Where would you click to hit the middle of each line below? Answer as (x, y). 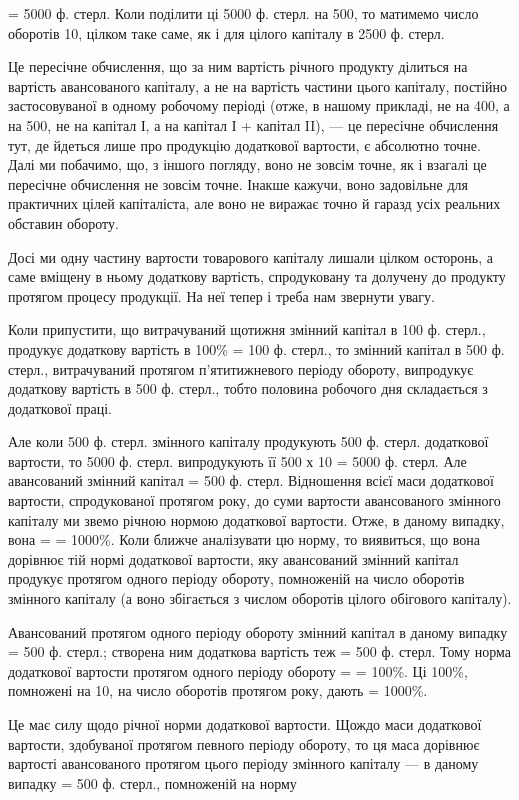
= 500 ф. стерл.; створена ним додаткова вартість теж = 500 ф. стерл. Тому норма (260, 651)
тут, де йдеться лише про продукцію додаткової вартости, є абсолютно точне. (244, 144)
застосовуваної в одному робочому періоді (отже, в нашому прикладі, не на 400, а (259, 105)
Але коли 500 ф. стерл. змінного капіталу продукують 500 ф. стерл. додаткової (248, 441)
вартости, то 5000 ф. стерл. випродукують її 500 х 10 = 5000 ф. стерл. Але (237, 460)
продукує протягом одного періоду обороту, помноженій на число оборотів (236, 578)
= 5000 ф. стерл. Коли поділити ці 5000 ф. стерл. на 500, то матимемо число (243, 13)
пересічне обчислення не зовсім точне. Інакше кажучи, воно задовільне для (238, 183)
